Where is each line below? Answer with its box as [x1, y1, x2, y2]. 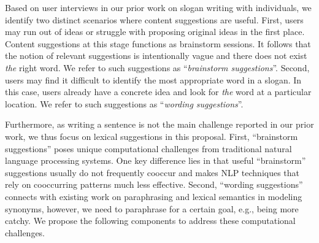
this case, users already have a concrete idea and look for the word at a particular [5, 85, 312, 98]
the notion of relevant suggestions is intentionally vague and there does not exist [5, 49, 307, 62]
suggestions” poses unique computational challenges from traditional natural [5, 142, 292, 155]
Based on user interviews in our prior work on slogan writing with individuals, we [5, 1, 312, 13]
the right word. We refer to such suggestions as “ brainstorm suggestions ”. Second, [5, 61, 310, 74]
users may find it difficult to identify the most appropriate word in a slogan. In [5, 73, 302, 86]
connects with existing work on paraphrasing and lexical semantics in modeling [5, 190, 302, 202]
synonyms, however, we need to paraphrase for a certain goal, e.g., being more [5, 202, 299, 215]
